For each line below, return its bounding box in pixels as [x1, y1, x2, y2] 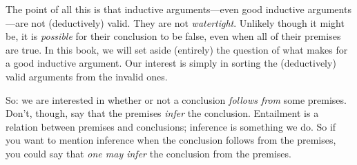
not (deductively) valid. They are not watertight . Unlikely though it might [31, 15, 345, 30]
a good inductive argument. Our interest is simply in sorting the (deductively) [6, 56, 336, 70]
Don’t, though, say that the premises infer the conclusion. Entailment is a [6, 106, 319, 120]
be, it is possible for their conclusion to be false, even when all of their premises [6, 29, 341, 43]
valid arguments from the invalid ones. [6, 69, 168, 83]
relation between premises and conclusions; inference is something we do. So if [6, 119, 336, 133]
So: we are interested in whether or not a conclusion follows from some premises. [6, 92, 347, 107]
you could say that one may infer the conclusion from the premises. [6, 146, 291, 160]
